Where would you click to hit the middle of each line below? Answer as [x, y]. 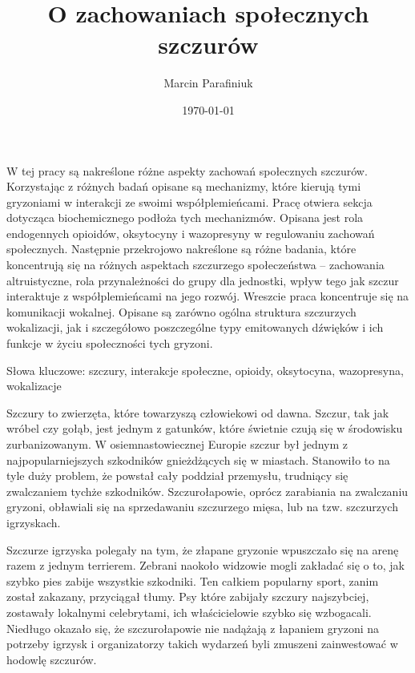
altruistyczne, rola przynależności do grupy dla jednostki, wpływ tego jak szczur [203, 280]
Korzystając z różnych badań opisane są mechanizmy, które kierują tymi [184, 186]
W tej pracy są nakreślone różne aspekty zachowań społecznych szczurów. [187, 170]
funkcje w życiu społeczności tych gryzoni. [110, 343]
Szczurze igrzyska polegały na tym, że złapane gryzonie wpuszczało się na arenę [203, 549]
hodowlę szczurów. [52, 659]
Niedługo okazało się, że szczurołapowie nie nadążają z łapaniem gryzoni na [193, 628]
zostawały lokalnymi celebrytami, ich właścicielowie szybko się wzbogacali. [189, 612]
